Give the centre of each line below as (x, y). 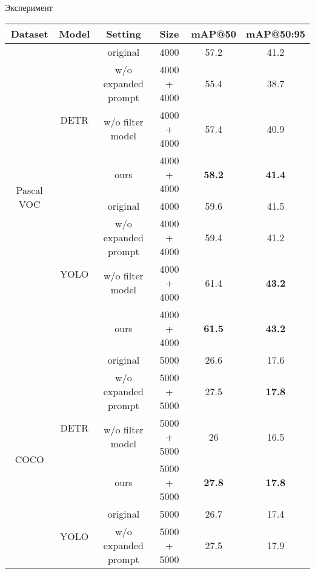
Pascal (29, 190)
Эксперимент (29, 7)
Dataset (29, 33)
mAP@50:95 (275, 33)
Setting (124, 33)
